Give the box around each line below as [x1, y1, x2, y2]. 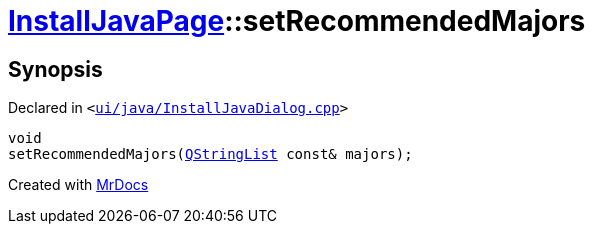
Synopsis [8, 56, 103, 82]
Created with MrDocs [8, 176, 149, 194]
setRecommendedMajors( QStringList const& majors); [8, 146, 413, 163]
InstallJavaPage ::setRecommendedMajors [8, 4, 586, 38]
